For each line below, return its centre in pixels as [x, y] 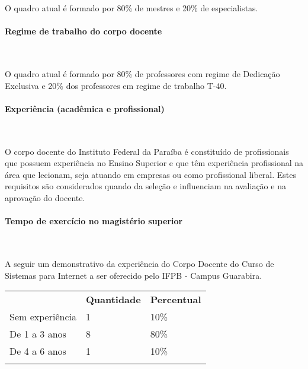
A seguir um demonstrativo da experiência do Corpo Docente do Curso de [139, 263]
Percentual [176, 300]
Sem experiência [43, 317]
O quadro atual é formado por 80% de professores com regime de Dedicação [142, 73]
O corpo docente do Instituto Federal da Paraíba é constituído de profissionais [147, 151]
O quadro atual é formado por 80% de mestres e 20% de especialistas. [131, 8]
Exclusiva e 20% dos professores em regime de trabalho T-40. [116, 85]
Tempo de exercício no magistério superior [94, 221]
